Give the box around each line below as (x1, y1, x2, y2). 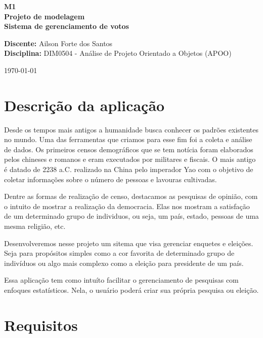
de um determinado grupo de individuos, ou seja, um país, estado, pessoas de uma (4, 211, 259, 221)
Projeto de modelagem (4, 11, 85, 21)
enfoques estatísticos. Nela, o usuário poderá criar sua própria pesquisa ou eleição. (4, 285, 259, 295)
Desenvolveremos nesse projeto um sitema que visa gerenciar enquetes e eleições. (4, 238, 253, 248)
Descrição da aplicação (4, 94, 165, 115)
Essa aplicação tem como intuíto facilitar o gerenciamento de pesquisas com (4, 275, 239, 285)
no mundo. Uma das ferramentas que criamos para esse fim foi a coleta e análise (4, 134, 252, 145)
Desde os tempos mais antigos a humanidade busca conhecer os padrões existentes (4, 124, 259, 134)
